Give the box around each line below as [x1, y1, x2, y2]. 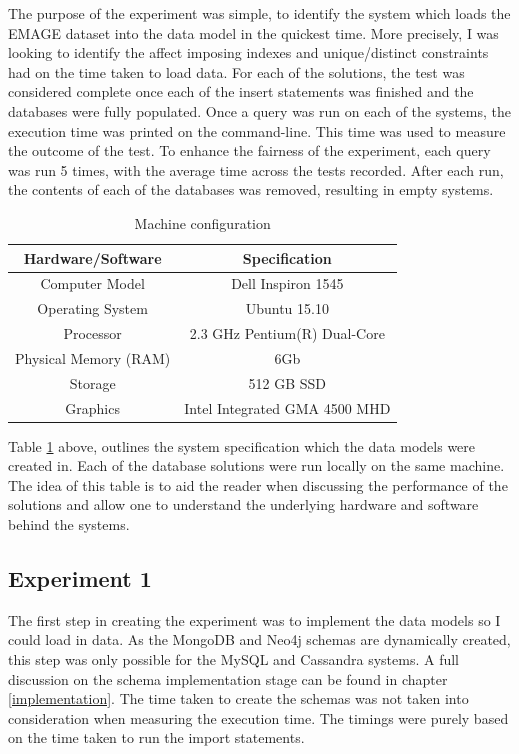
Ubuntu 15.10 [245, 298, 329, 319]
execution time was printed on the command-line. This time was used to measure [8, 120, 506, 141]
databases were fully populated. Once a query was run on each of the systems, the [8, 100, 511, 121]
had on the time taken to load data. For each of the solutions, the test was [8, 61, 465, 82]
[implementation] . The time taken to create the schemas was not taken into [8, 688, 469, 709]
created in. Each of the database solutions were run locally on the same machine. [8, 455, 505, 476]
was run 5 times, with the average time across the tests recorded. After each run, [8, 159, 504, 180]
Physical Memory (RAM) [15, 347, 171, 368]
